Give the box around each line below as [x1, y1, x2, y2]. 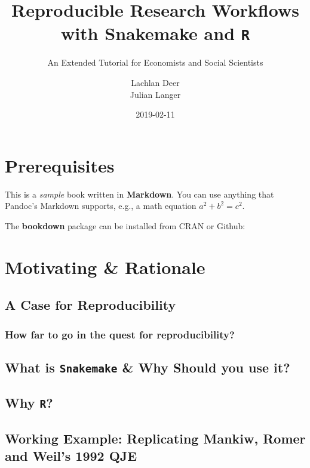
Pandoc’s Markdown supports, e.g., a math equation [5, 199, 197, 212]
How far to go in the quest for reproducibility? [5, 327, 235, 341]
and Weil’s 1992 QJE [5, 447, 137, 465]
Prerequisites [5, 153, 115, 177]
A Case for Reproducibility [5, 295, 176, 314]
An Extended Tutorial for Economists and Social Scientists [47, 56, 263, 69]
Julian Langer [130, 88, 181, 100]
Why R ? [5, 393, 53, 412]
